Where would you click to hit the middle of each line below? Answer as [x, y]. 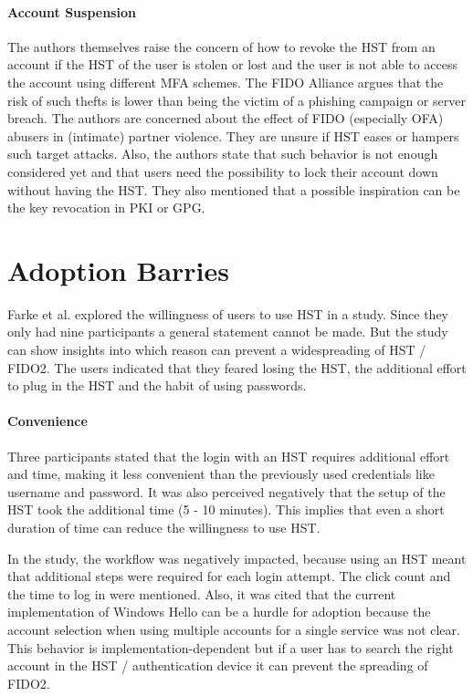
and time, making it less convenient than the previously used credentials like [221, 474]
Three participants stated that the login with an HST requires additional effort [229, 456]
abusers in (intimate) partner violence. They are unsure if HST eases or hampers [233, 135]
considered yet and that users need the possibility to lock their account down [223, 171]
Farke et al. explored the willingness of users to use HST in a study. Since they [228, 313]
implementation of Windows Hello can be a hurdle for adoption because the [219, 612]
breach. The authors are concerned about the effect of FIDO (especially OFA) [226, 118]
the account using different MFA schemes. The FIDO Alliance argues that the [226, 82]
